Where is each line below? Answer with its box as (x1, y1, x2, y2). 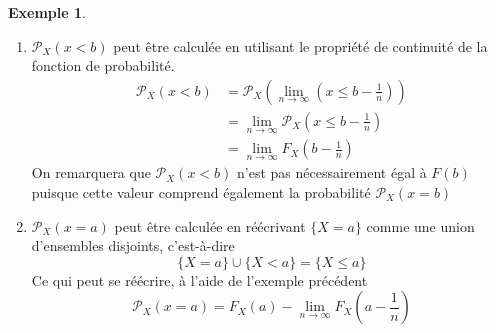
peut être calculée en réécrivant (114, 215, 306, 236)
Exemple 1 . (8, 2, 86, 22)
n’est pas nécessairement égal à (237, 162, 427, 183)
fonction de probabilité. (31, 55, 175, 76)
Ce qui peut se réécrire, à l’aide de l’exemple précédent (31, 269, 368, 290)
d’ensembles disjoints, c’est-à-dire (31, 235, 235, 256)
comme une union (366, 215, 475, 236)
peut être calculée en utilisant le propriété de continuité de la (113, 35, 488, 56)
